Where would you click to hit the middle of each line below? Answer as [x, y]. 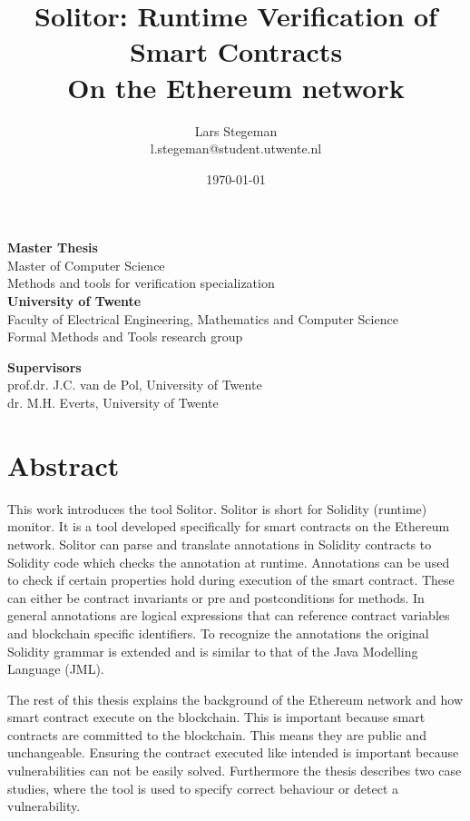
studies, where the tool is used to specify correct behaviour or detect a [203, 788]
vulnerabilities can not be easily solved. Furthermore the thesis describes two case [235, 771]
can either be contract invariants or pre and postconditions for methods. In [216, 597]
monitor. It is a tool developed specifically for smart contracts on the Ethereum [229, 526]
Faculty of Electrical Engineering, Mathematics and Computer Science [203, 318]
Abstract [64, 465]
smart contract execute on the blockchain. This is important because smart [216, 717]
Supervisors [44, 366]
